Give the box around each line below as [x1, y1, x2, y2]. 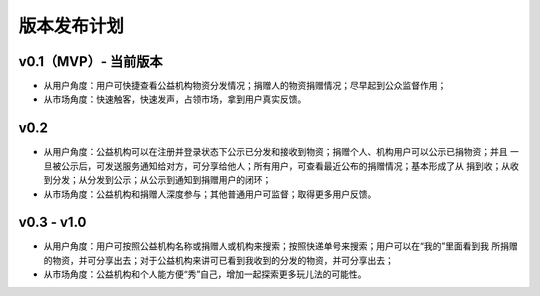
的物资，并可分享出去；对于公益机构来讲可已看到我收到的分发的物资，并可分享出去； [43, 254, 394, 266]
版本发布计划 [18, 15, 125, 37]
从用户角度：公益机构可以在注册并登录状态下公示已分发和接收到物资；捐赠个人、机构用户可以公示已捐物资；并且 [43, 146, 508, 158]
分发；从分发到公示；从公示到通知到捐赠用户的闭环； [51, 174, 272, 186]
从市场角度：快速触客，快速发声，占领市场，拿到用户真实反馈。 [43, 93, 307, 105]
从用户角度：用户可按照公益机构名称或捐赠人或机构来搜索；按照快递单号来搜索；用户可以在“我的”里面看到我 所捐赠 [43, 240, 519, 252]
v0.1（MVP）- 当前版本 [18, 53, 163, 70]
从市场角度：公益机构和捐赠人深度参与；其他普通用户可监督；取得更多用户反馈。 [43, 188, 377, 200]
